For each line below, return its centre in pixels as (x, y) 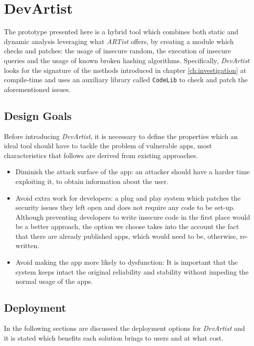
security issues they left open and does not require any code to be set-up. (125, 207)
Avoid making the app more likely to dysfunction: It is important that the (127, 262)
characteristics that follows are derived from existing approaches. (101, 155)
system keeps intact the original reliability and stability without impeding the (132, 271)
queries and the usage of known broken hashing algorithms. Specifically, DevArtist (127, 60)
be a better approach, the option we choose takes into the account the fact (127, 226)
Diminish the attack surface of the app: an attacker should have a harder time (133, 172)
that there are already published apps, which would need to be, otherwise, (127, 236)
